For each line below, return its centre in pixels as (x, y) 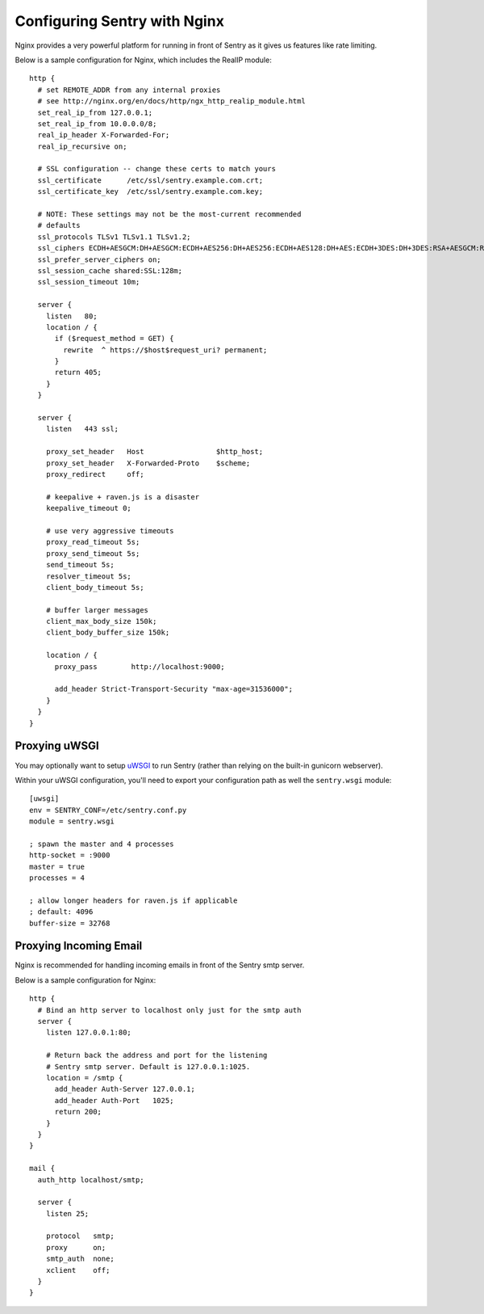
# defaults (59, 225)
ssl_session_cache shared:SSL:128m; (110, 270)
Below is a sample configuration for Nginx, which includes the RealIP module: (143, 60)
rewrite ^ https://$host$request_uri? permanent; (165, 350)
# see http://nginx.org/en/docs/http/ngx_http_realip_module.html (171, 101)
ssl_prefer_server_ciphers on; (99, 259)
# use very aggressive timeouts (110, 531)
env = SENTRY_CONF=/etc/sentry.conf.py (108, 810)
